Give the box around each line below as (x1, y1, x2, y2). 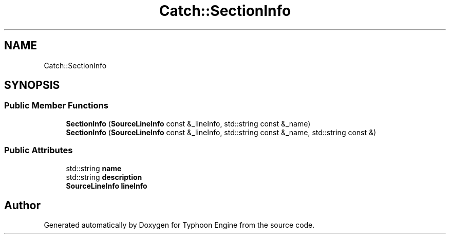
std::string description (66, 172, 142, 181)
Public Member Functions (4, 100, 108, 111)
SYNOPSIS (4, 79, 60, 92)
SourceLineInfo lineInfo (66, 181, 147, 190)
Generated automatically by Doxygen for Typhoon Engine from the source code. (44, 221, 315, 230)
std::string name (66, 163, 122, 173)
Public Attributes (4, 145, 73, 156)
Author (4, 198, 41, 212)
